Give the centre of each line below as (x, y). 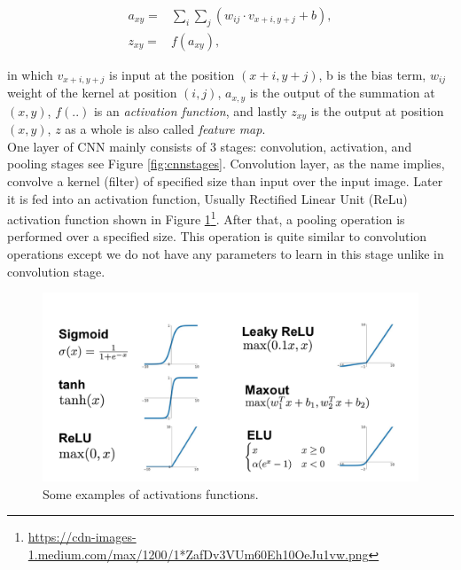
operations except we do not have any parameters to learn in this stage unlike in (226, 254)
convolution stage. (56, 271)
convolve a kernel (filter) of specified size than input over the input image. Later (225, 181)
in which (30, 74)
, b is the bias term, (372, 74)
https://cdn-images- (82, 537)
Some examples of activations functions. (151, 493)
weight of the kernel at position (92, 93)
